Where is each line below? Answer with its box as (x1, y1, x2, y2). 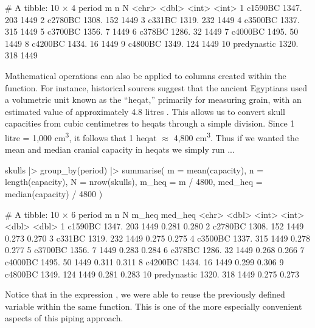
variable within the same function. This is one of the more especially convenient (5, 299, 302, 312)
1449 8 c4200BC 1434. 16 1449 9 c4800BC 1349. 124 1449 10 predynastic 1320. (5, 37, 299, 49)
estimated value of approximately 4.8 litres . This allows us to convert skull (5, 105, 286, 117)
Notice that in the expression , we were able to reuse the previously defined (5, 288, 285, 301)
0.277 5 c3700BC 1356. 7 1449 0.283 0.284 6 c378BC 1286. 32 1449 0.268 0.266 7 (5, 243, 305, 256)
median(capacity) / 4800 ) (5, 187, 103, 200)
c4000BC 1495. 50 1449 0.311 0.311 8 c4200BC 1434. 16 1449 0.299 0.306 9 (5, 255, 284, 268)
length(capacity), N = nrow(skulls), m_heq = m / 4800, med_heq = (5, 175, 263, 188)
